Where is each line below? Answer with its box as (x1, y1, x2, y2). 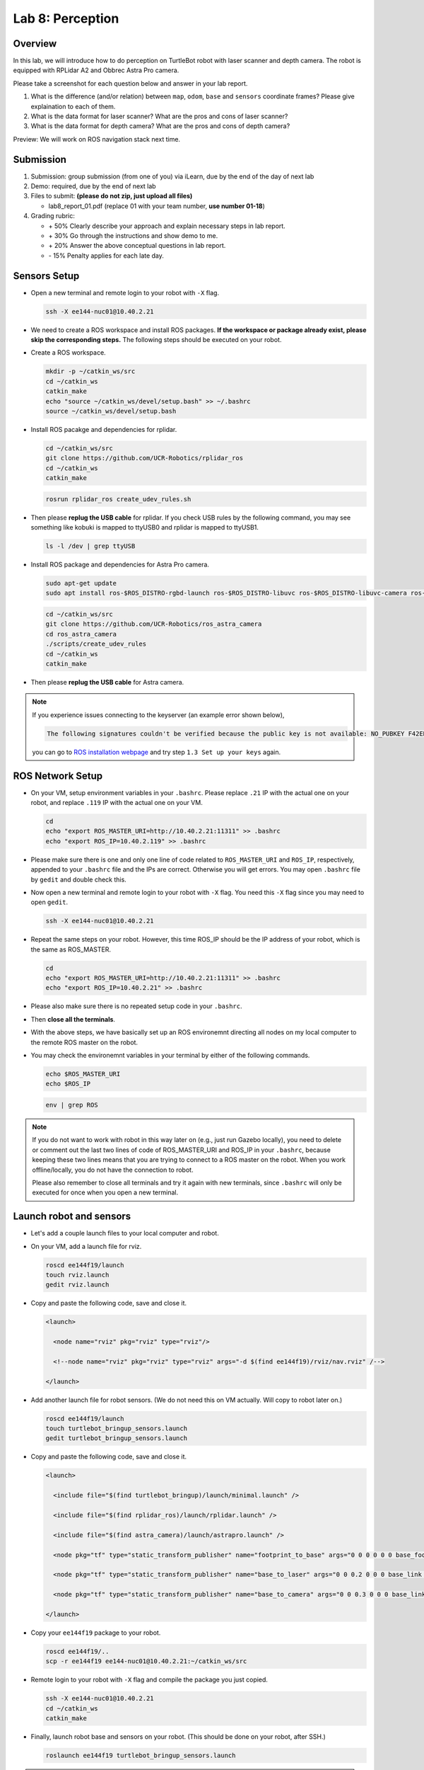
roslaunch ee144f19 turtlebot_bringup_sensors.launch (45, 1751, 236, 1759)
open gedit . (30, 898, 69, 906)
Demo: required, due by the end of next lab (30, 182, 156, 190)
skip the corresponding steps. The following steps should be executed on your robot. (30, 336, 282, 344)
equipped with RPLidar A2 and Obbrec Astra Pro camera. (13, 66, 179, 74)
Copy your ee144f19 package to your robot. (30, 1628, 161, 1637)
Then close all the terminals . (30, 1015, 116, 1023)
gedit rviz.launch (45, 1281, 110, 1289)
